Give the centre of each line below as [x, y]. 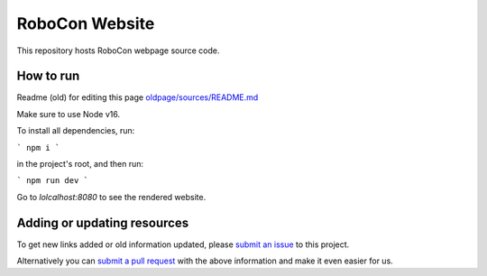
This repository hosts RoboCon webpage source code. [118, 51]
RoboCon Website [86, 23]
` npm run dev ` [53, 181]
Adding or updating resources [103, 222]
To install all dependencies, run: [76, 131]
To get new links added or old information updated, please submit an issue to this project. [183, 244]
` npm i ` [38, 147]
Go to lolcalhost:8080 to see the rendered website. [111, 197]
